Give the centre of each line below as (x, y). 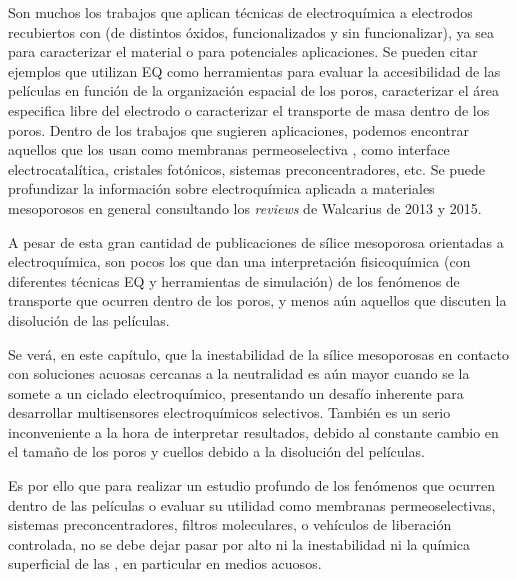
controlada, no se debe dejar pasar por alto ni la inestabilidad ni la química (239, 543)
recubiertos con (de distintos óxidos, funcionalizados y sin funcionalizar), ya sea (251, 31)
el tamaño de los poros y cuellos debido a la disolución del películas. (216, 451)
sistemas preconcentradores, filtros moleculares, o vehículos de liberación (230, 524)
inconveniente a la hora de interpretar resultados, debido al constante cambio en (253, 431)
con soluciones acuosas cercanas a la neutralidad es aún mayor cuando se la (239, 373)
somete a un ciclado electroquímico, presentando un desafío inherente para (236, 392)
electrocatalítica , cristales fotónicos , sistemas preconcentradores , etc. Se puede (247, 168)
